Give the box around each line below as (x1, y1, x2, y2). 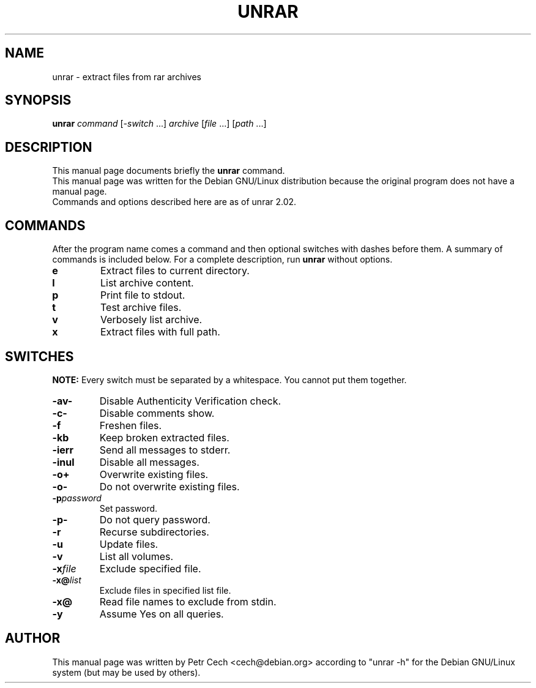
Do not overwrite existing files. (99, 480, 240, 493)
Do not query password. (99, 513, 210, 526)
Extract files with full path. (100, 326, 220, 338)
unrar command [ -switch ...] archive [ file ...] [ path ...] (52, 118, 267, 129)
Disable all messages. (99, 455, 199, 468)
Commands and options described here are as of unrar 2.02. (52, 196, 297, 208)
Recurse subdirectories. (99, 525, 209, 538)
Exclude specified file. (99, 562, 201, 575)
